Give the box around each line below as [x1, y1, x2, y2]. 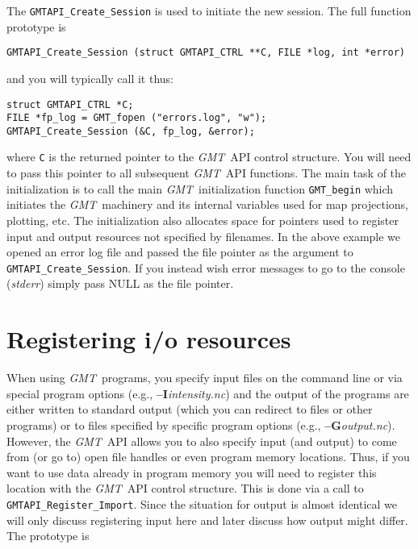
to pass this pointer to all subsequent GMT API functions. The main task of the [6, 164, 407, 181]
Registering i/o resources [6, 322, 291, 356]
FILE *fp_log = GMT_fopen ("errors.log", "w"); [6, 112, 267, 124]
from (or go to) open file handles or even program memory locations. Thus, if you [6, 448, 410, 465]
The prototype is [6, 527, 90, 544]
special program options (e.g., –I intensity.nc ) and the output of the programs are [6, 385, 409, 401]
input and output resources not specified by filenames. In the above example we [6, 227, 401, 244]
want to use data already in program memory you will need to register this [6, 464, 377, 480]
